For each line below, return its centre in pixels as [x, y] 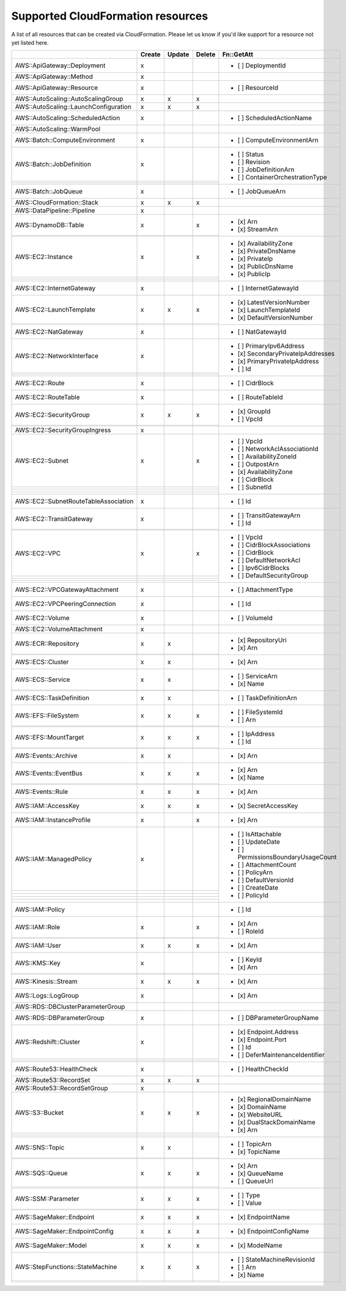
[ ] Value [250, 1203]
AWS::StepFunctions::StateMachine [66, 1267]
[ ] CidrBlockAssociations [274, 545]
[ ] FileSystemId [260, 712]
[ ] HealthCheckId [263, 1069]
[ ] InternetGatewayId [268, 288]
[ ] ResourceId [258, 88]
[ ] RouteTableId [260, 397]
